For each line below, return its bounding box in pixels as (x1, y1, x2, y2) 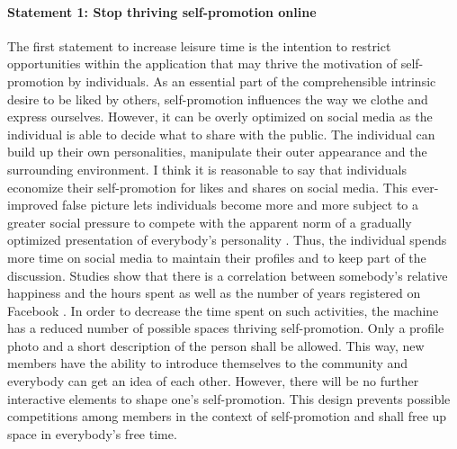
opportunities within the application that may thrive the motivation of (7, 54, 398, 73)
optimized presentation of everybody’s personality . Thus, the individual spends (7, 230, 447, 249)
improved (7, 195, 58, 214)
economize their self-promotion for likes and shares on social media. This (7, 177, 408, 196)
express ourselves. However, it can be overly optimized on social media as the (7, 107, 433, 126)
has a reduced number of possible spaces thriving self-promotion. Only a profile (7, 319, 444, 337)
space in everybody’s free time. (7, 424, 177, 443)
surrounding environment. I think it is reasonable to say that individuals (7, 159, 407, 178)
